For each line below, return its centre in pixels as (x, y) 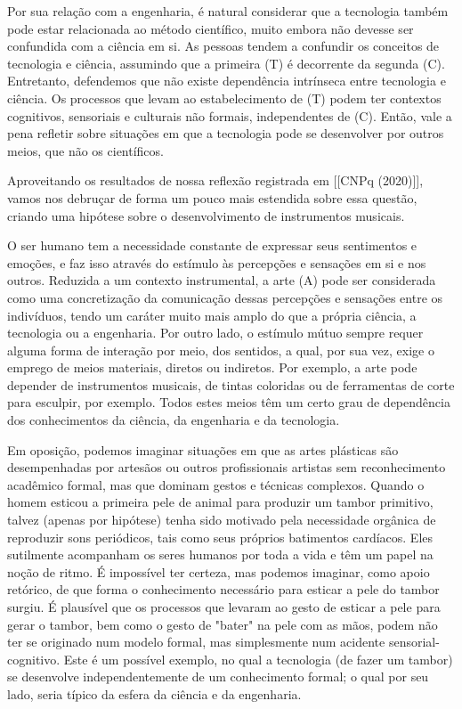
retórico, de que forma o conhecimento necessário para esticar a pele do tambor (223, 589)
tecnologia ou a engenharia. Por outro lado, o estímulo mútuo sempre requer (215, 333)
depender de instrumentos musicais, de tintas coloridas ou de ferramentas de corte (231, 384)
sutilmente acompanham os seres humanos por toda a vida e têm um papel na (220, 554)
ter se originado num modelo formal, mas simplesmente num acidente (196, 642)
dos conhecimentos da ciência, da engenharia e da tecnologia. (174, 420)
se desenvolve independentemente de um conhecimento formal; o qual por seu (218, 676)
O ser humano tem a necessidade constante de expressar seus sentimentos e (212, 245)
